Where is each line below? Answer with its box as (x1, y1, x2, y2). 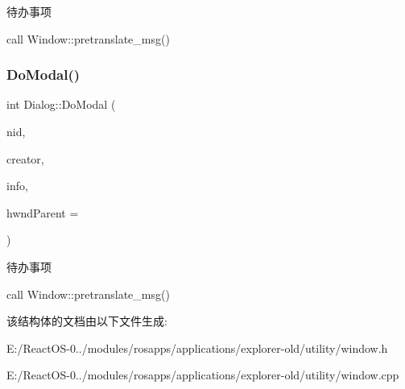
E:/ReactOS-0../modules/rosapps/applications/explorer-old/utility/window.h (6, 339, 388, 356)
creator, (6, 150, 44, 167)
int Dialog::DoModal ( (6, 96, 116, 113)
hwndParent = (6, 204, 79, 221)
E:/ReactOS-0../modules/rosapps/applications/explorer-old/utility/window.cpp (6, 366, 399, 383)
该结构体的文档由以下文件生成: (6, 312, 167, 329)
